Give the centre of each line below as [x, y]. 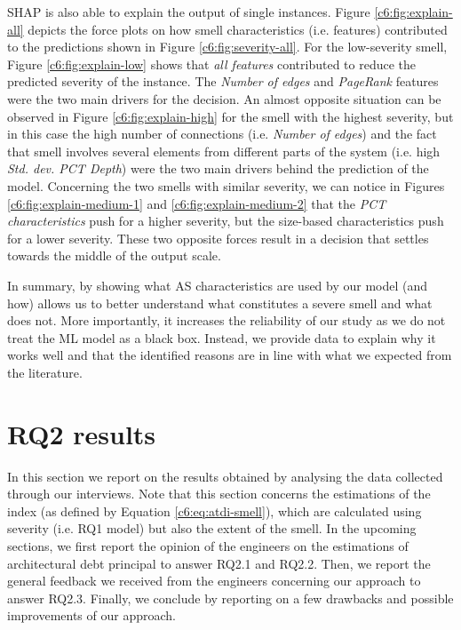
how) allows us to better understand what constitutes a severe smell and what [220, 303]
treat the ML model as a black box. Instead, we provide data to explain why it [222, 337]
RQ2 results [82, 433]
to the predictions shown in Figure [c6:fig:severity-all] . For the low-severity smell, [227, 47]
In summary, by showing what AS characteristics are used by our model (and [218, 285]
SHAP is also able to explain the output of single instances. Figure [189, 12]
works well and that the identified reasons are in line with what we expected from [230, 355]
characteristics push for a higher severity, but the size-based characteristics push [226, 221]
